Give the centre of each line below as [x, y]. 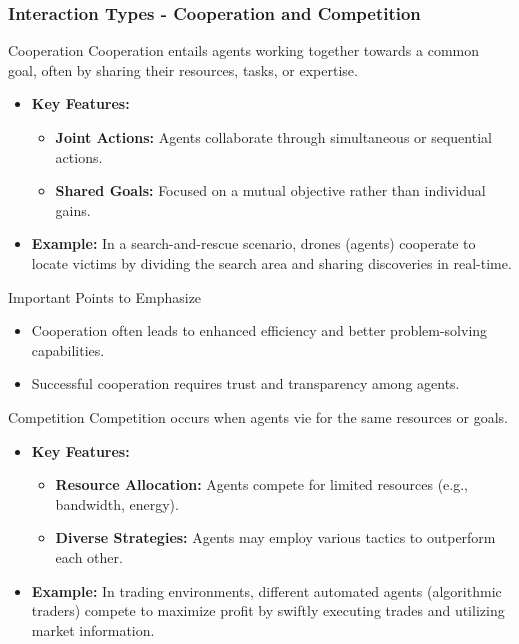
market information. [93, 629]
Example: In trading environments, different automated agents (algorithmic [266, 590]
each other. [89, 556]
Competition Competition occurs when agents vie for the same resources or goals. [258, 416]
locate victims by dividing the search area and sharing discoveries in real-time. [271, 262]
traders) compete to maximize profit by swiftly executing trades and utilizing [268, 610]
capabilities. [68, 349]
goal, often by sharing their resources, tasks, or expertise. [183, 69]
